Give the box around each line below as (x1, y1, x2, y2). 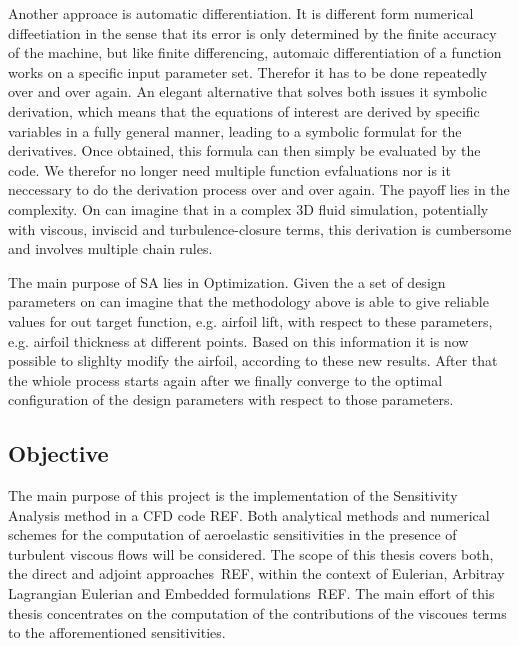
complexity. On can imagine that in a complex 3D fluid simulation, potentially (8, 198, 489, 219)
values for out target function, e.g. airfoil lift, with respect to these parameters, (8, 310, 493, 331)
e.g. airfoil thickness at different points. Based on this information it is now (8, 330, 469, 351)
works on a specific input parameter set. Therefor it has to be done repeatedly (8, 61, 488, 82)
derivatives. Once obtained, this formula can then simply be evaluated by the (8, 140, 481, 161)
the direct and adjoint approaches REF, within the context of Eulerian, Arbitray (8, 563, 505, 584)
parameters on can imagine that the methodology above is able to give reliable (8, 291, 489, 312)
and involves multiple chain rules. (8, 238, 213, 259)
